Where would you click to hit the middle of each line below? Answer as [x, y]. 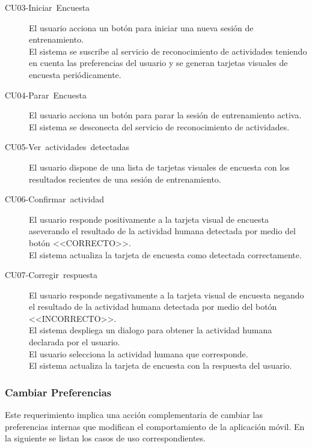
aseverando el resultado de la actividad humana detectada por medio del [162, 231]
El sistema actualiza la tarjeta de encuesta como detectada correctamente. [165, 254]
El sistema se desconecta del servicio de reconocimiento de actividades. [159, 126]
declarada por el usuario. [75, 342]
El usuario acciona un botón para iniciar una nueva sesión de [141, 27]
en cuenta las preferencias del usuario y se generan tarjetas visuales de [158, 63]
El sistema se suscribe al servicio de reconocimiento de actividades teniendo [168, 51]
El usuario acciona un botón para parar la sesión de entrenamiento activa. [165, 115]
